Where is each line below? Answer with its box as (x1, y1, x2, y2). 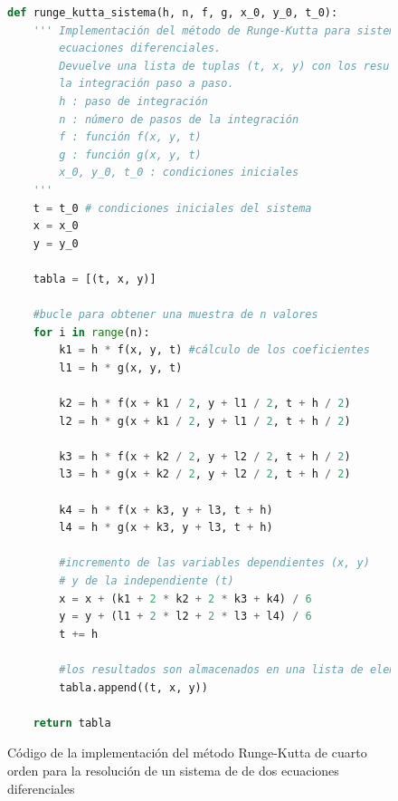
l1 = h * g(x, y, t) (59, 361, 183, 374)
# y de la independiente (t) (59, 574, 234, 587)
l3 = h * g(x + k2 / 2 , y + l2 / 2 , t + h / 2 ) (59, 468, 351, 481)
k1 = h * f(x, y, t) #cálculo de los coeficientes (59, 343, 370, 357)
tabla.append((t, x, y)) (59, 680, 208, 694)
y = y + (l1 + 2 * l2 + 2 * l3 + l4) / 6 (59, 610, 312, 623)
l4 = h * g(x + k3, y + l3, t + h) (59, 521, 273, 535)
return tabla (33, 716, 111, 729)
